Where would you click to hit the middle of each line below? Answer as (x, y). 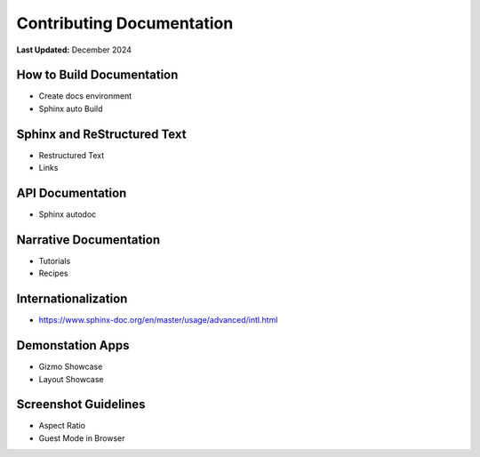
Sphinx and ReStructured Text (101, 134)
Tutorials (55, 261)
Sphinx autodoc (68, 214)
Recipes (53, 273)
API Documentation (72, 192)
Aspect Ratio (62, 426)
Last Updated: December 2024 (74, 50)
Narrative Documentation (88, 240)
